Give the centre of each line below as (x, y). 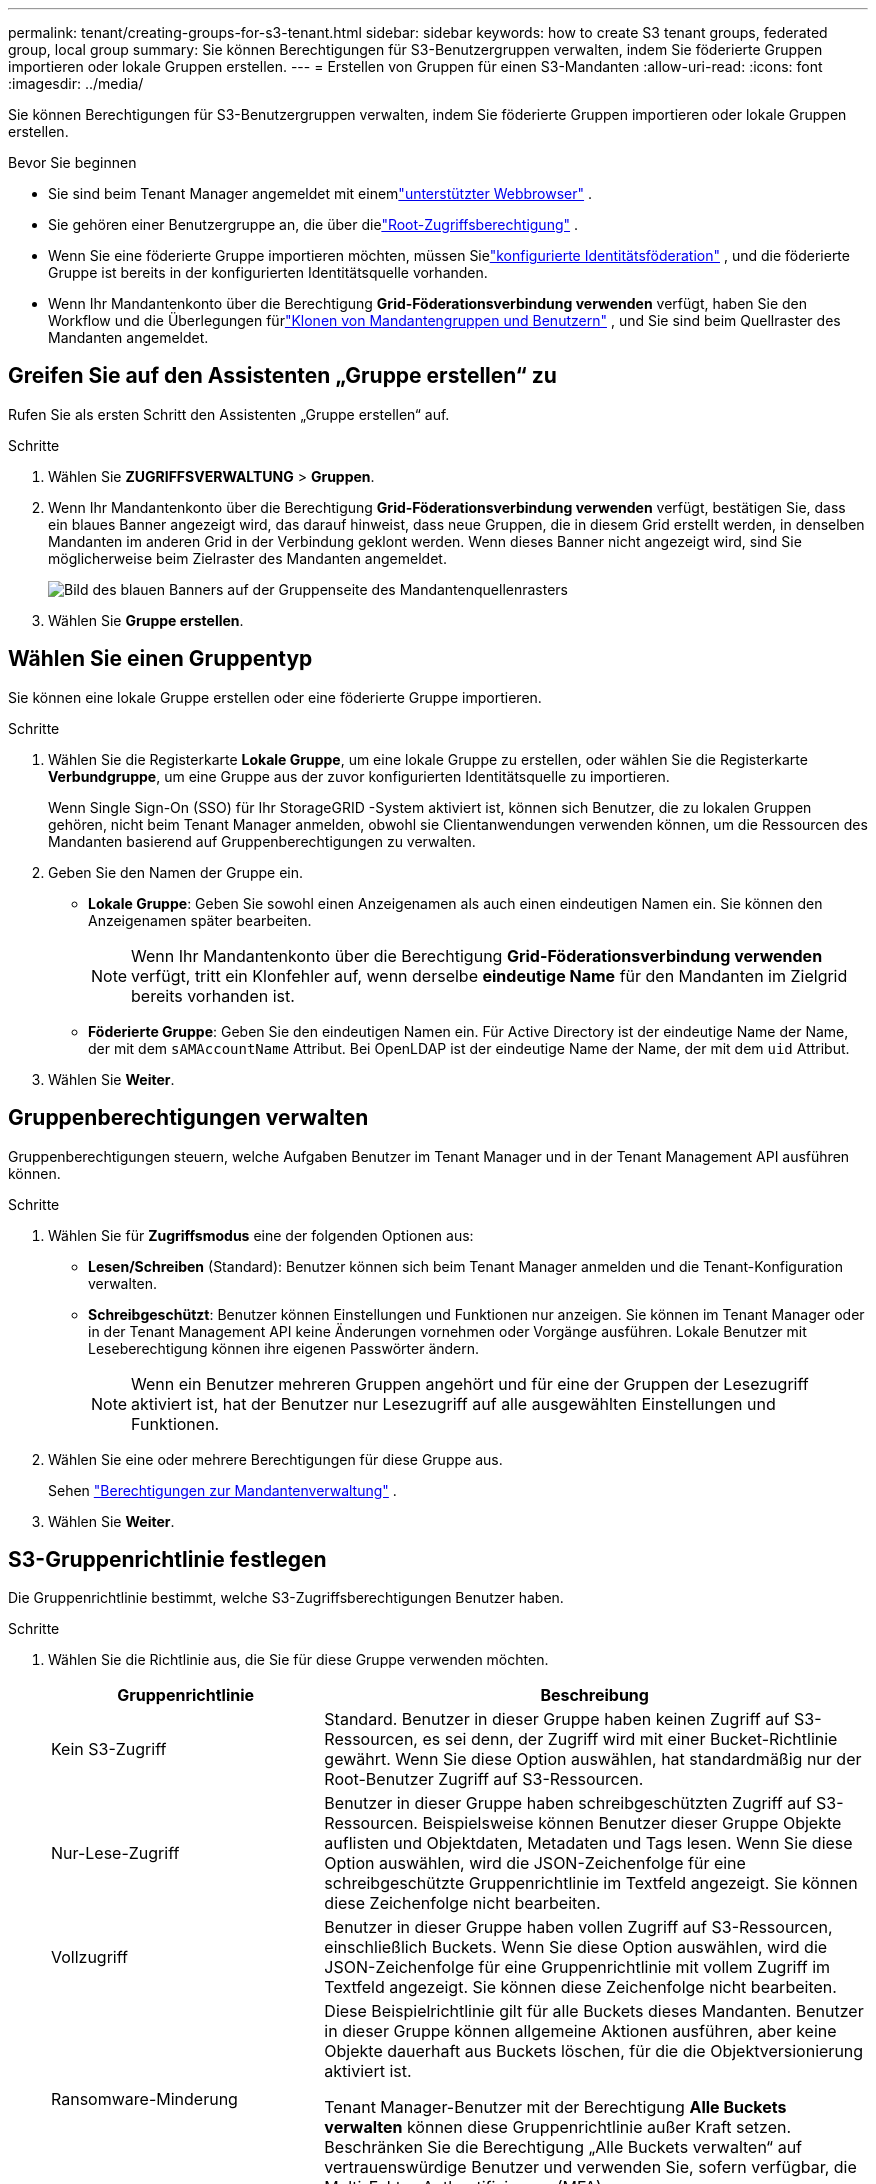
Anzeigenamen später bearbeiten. (200, 920)
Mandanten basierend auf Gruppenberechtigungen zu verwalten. (262, 841)
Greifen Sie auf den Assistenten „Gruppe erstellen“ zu (282, 376)
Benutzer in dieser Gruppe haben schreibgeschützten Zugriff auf (568, 1803)
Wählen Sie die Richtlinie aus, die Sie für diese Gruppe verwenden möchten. (298, 1660)
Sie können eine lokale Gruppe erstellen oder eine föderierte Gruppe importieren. (275, 697)
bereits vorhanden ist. (213, 995)
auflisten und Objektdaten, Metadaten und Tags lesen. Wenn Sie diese (588, 1843)
